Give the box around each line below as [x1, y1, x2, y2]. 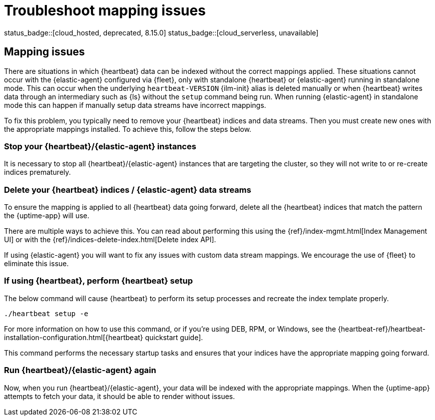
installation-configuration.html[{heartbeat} [4, 333, 143, 342]
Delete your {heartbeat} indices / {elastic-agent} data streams [4, 184, 251, 195]
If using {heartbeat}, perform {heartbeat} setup [4, 276, 193, 286]
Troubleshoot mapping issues [4, 2, 206, 19]
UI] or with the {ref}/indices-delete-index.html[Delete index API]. [4, 235, 216, 244]
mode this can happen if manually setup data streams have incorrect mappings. [4, 100, 266, 109]
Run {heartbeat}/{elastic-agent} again [4, 365, 156, 376]
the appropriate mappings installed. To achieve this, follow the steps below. [4, 124, 252, 133]
